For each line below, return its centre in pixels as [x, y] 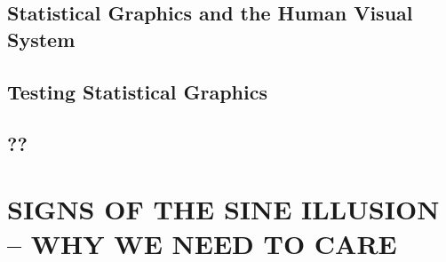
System [41, 39]
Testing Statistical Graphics [137, 91]
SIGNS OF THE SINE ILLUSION [223, 208]
